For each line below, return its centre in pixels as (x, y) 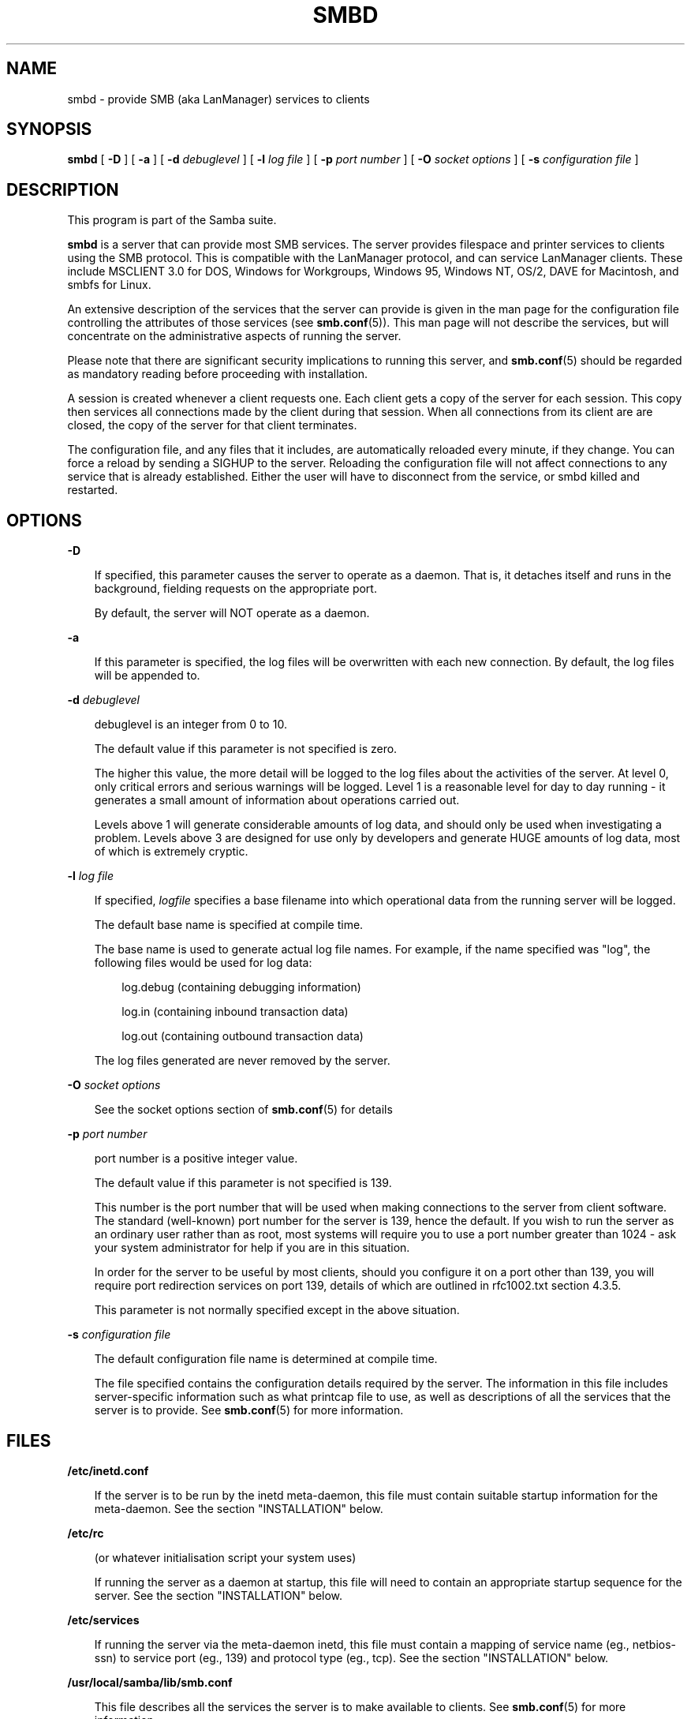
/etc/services (103, 1620)
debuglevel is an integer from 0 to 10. (190, 725)
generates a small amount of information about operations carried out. (277, 800)
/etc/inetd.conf (108, 1470)
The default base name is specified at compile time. (229, 925)
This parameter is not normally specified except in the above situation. (277, 1310)
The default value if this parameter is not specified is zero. (246, 749)
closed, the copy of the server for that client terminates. (212, 425)
